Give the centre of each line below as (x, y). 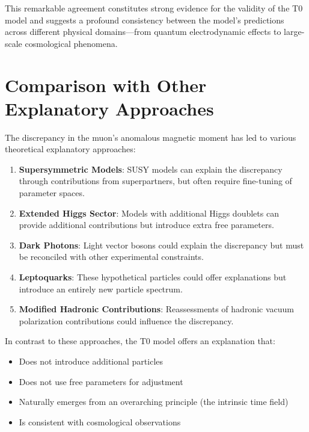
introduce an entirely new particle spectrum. (101, 289)
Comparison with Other (106, 85)
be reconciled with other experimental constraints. (111, 257)
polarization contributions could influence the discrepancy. (126, 320)
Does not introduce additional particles (91, 361)
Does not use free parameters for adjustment (101, 381)
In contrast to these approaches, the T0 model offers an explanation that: (140, 341)
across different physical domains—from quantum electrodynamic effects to (143, 32)
